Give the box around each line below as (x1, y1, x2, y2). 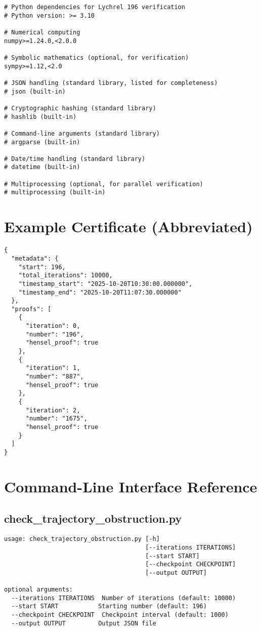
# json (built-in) (4, 88, 66, 95)
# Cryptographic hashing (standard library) (4, 104, 156, 112)
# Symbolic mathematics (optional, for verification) (4, 54, 189, 61)
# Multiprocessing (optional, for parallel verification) (4, 180, 203, 188)
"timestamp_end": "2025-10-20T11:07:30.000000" (18, 288, 182, 296)
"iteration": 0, (25, 322, 80, 330)
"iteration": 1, (25, 364, 80, 372)
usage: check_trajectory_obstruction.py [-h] (4, 535, 160, 543)
